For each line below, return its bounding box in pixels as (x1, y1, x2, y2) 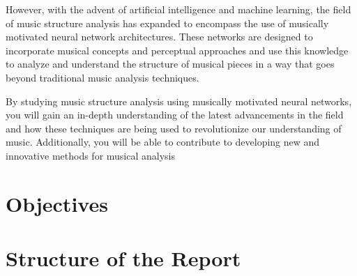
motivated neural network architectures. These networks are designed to (6, 29, 313, 44)
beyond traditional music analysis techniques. (6, 70, 199, 84)
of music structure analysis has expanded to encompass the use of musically (6, 15, 329, 30)
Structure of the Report (6, 244, 241, 273)
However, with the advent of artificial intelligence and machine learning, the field (6, 2, 351, 16)
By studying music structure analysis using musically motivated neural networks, (6, 93, 352, 108)
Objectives (6, 189, 108, 217)
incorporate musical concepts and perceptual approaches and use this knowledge (6, 43, 349, 57)
